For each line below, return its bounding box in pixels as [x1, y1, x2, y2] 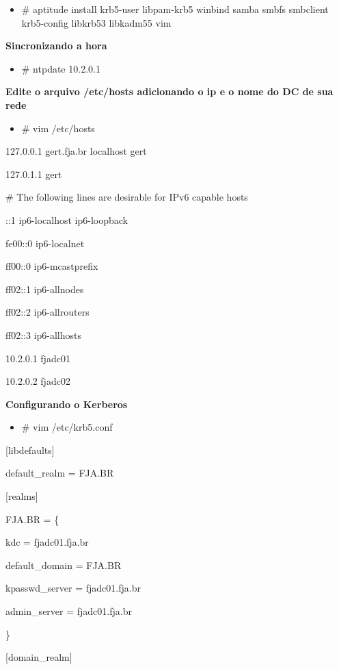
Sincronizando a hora [5, 38, 107, 53]
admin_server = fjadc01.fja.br [5, 604, 132, 618]
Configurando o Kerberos [5, 396, 128, 411]
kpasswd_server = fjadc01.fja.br [5, 581, 141, 595]
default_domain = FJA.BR [5, 557, 122, 572]
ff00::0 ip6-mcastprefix [5, 259, 98, 273]
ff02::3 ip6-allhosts [5, 327, 81, 342]
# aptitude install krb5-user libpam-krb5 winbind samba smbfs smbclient [21, 2, 329, 16]
